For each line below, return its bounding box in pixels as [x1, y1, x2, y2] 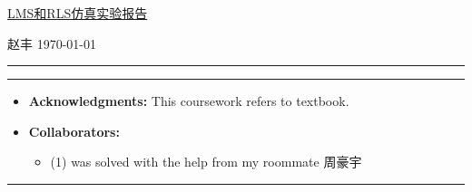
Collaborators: [28, 121, 120, 140]
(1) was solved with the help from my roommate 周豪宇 [50, 152, 362, 171]
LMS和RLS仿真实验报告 [7, 4, 148, 22]
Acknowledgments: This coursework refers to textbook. [28, 91, 349, 110]
